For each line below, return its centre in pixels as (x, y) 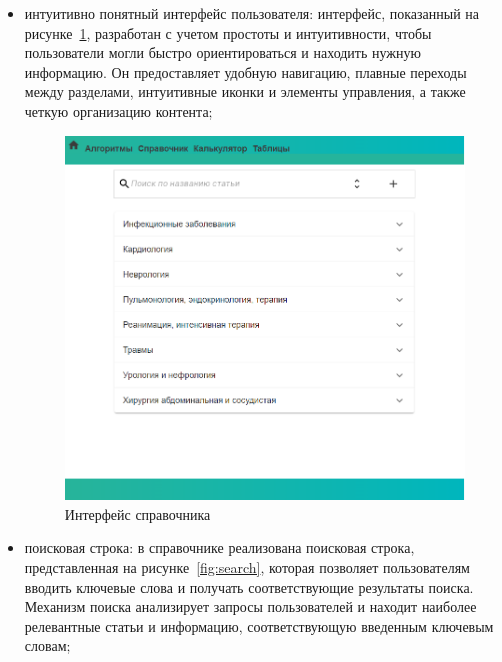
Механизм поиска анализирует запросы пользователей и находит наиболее (250, 606)
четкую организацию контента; (118, 110)
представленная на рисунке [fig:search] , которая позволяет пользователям (247, 567)
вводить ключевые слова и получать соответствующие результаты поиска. (249, 586)
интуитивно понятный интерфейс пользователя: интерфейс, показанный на (252, 13)
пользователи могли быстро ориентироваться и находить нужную (222, 52)
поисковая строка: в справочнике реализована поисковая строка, (219, 547)
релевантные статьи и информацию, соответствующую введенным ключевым (259, 625)
